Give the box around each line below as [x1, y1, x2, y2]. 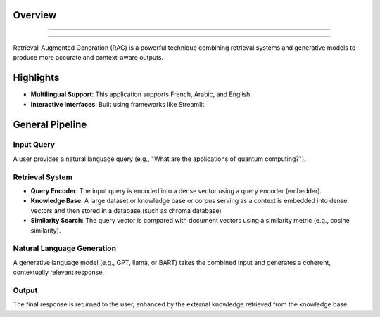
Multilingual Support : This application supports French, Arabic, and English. [30, 90, 253, 98]
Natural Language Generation [13, 243, 116, 253]
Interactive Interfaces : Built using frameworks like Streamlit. [30, 100, 207, 108]
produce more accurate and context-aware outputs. [13, 53, 164, 62]
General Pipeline [13, 118, 87, 130]
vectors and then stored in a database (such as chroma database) [30, 206, 222, 214]
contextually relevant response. [13, 268, 105, 277]
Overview [13, 9, 57, 21]
